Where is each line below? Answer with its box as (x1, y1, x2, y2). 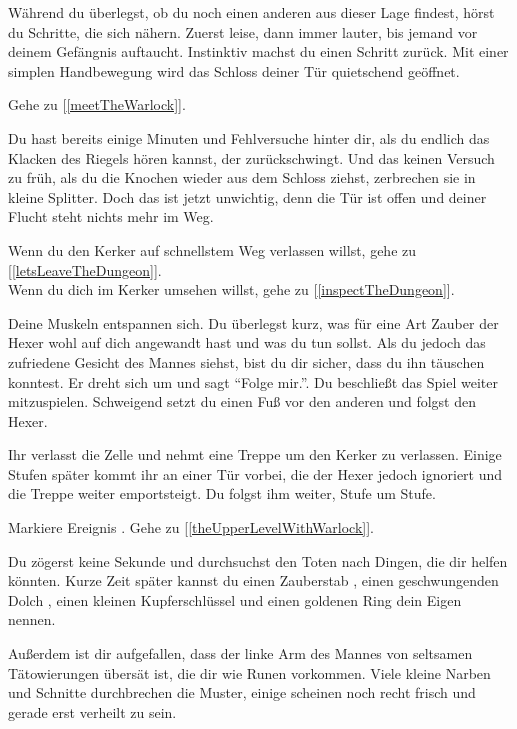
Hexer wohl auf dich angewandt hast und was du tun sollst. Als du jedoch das (8, 332, 486, 353)
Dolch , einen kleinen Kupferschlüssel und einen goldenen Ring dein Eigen (8, 589, 462, 610)
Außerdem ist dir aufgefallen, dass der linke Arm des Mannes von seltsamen (8, 643, 473, 664)
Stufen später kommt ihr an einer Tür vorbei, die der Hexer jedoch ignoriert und (8, 463, 503, 484)
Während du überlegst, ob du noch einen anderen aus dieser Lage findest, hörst (8, 2, 495, 22)
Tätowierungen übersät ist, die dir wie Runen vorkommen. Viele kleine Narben (8, 662, 491, 683)
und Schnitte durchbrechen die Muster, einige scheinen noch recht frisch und (8, 682, 476, 703)
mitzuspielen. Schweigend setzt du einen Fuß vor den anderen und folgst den (8, 391, 476, 412)
